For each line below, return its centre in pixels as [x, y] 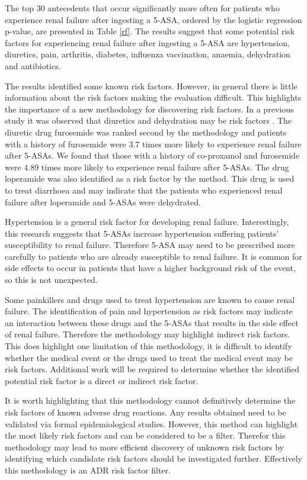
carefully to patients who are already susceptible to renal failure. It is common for [153, 256]
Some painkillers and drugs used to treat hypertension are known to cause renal [150, 299]
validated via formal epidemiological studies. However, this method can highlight [151, 423]
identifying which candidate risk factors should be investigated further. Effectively [153, 458]
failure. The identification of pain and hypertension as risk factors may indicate [149, 311]
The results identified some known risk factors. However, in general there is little [151, 86]
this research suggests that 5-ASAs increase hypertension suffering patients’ [142, 233]
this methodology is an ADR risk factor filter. [88, 470]
